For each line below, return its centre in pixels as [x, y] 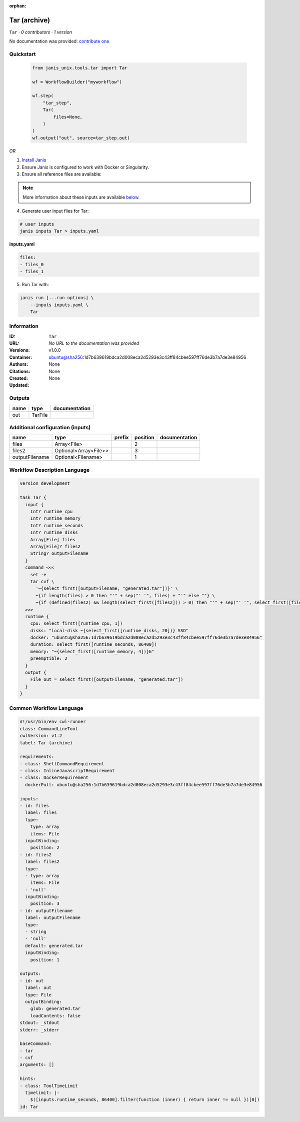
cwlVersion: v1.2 [41, 736]
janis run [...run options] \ [57, 298]
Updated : [19, 385]
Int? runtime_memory [55, 518]
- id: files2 [36, 855]
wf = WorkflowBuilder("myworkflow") [77, 82]
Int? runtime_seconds [57, 525]
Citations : [20, 371]
